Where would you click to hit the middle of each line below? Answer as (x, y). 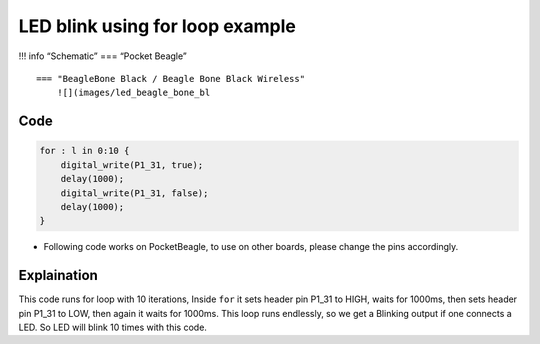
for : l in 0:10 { (84, 151)
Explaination (58, 275)
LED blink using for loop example (157, 26)
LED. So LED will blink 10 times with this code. (112, 327)
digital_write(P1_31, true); (132, 164)
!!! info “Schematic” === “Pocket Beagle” (102, 56)
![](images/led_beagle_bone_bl (133, 93)
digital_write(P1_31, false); (134, 193)
